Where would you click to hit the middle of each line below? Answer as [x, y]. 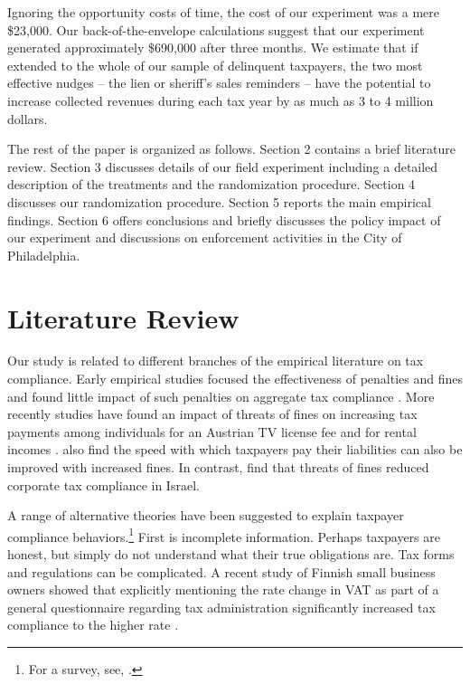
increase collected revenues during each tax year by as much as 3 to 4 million [221, 100]
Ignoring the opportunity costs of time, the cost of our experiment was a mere [224, 12]
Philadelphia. [44, 255]
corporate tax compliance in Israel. [103, 484]
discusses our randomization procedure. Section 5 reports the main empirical [219, 201]
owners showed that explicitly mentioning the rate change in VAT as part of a [223, 589]
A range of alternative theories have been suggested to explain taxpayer [206, 515]
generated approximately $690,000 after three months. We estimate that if [213, 47]
